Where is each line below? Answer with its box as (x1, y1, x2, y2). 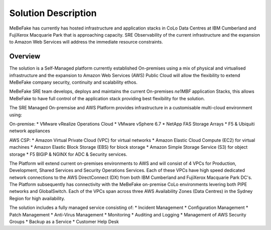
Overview (9, 52, 41, 61)
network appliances (9, 128, 50, 134)
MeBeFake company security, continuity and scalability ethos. (9, 79, 138, 85)
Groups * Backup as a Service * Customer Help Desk (9, 218, 119, 225)
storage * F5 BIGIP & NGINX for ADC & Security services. (9, 151, 127, 157)
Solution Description (9, 8, 97, 19)
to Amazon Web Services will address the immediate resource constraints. (9, 39, 163, 45)
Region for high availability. (9, 195, 65, 201)
